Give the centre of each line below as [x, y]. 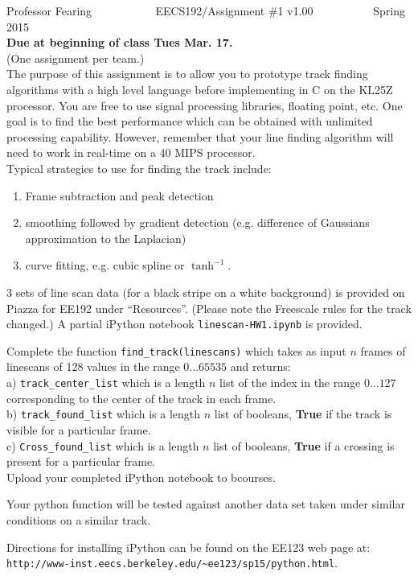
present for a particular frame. [81, 461]
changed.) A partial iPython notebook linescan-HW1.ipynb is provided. [184, 324]
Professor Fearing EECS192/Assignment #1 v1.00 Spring [206, 10]
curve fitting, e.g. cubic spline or [105, 265]
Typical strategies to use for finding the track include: [139, 168]
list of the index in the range [290, 382]
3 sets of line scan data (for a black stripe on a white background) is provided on [206, 292]
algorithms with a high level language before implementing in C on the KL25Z [200, 89]
